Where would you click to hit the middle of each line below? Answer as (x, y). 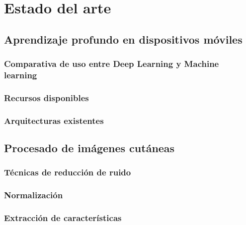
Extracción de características (63, 218)
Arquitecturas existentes (54, 120)
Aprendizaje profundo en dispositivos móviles (123, 39)
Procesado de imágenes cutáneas (89, 148)
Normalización (34, 195)
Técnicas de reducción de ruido (68, 172)
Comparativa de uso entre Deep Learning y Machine (112, 64)
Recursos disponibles (46, 97)
